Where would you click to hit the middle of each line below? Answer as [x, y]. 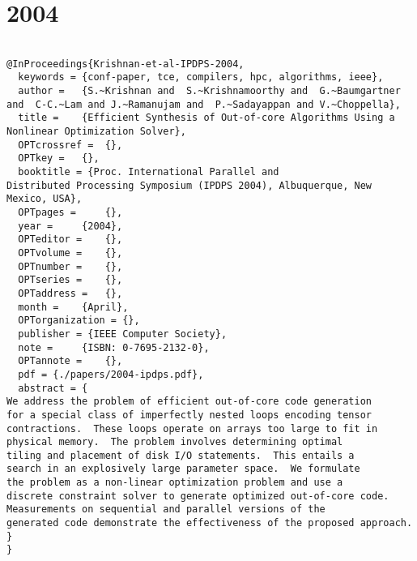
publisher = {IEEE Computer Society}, [123, 334]
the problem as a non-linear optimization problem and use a [175, 483]
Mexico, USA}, [45, 199]
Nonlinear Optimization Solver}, [96, 132]
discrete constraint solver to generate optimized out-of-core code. [198, 496]
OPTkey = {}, [59, 158]
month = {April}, [73, 307]
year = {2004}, [70, 226]
